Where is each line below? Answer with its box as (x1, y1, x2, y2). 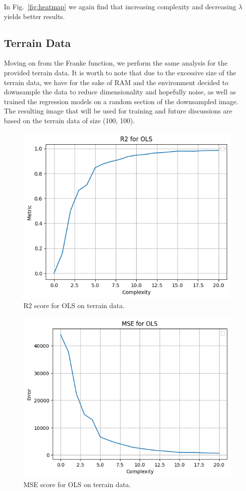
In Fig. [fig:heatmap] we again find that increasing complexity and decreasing (4, 1, 236, 11)
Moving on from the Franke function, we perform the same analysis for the (4, 58, 227, 68)
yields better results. (4, 11, 65, 21)
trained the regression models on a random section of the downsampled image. (4, 96, 239, 106)
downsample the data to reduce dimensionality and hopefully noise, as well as (4, 87, 236, 97)
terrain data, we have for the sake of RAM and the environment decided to (4, 77, 228, 87)
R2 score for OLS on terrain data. (23, 300, 125, 311)
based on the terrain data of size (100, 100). (4, 115, 135, 125)
